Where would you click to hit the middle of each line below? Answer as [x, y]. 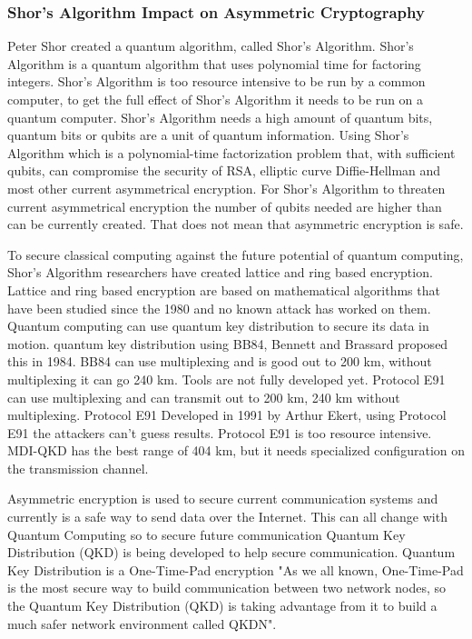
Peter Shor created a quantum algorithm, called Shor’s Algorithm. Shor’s [211, 46]
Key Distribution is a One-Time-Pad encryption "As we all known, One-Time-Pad [236, 569]
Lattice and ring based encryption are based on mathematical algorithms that [224, 290]
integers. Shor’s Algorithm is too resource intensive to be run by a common [216, 81]
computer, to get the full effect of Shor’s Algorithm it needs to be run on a [216, 99]
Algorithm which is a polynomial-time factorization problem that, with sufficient [231, 152]
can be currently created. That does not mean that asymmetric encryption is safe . [236, 224]
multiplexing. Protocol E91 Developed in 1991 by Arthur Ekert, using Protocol [227, 415]
